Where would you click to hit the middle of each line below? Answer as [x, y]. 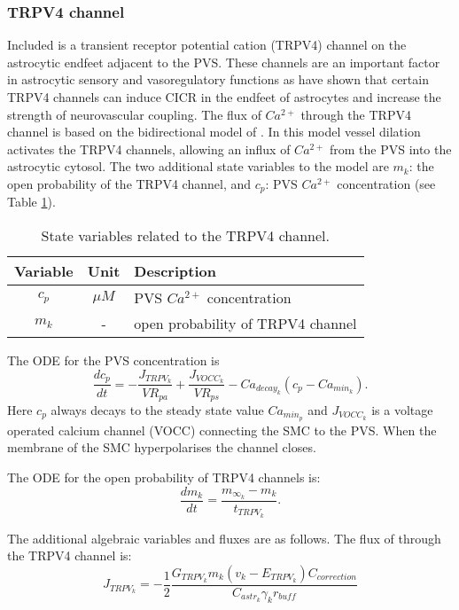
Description [175, 271]
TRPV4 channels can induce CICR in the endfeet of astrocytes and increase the [224, 97]
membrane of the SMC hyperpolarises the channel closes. [162, 447]
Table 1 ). [31, 202]
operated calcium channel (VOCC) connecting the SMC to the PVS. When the [222, 430]
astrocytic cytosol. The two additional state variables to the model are [198, 166]
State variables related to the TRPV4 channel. [186, 236]
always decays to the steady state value [157, 409]
